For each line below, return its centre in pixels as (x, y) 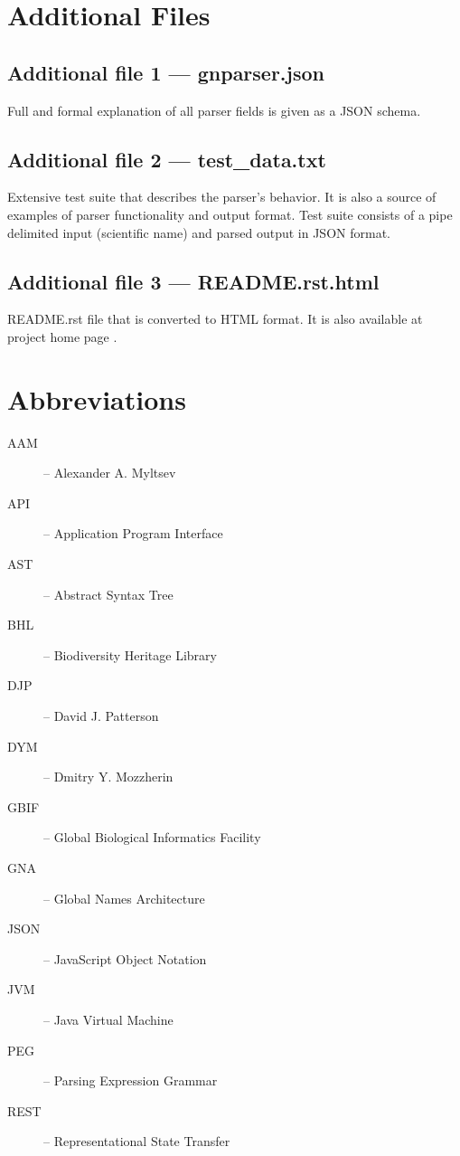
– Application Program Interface (133, 533)
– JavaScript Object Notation (125, 958)
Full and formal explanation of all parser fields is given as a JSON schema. (214, 110)
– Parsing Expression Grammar (131, 1080)
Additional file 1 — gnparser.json (166, 72)
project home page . (62, 336)
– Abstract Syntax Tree (108, 594)
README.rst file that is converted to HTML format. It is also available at (215, 319)
